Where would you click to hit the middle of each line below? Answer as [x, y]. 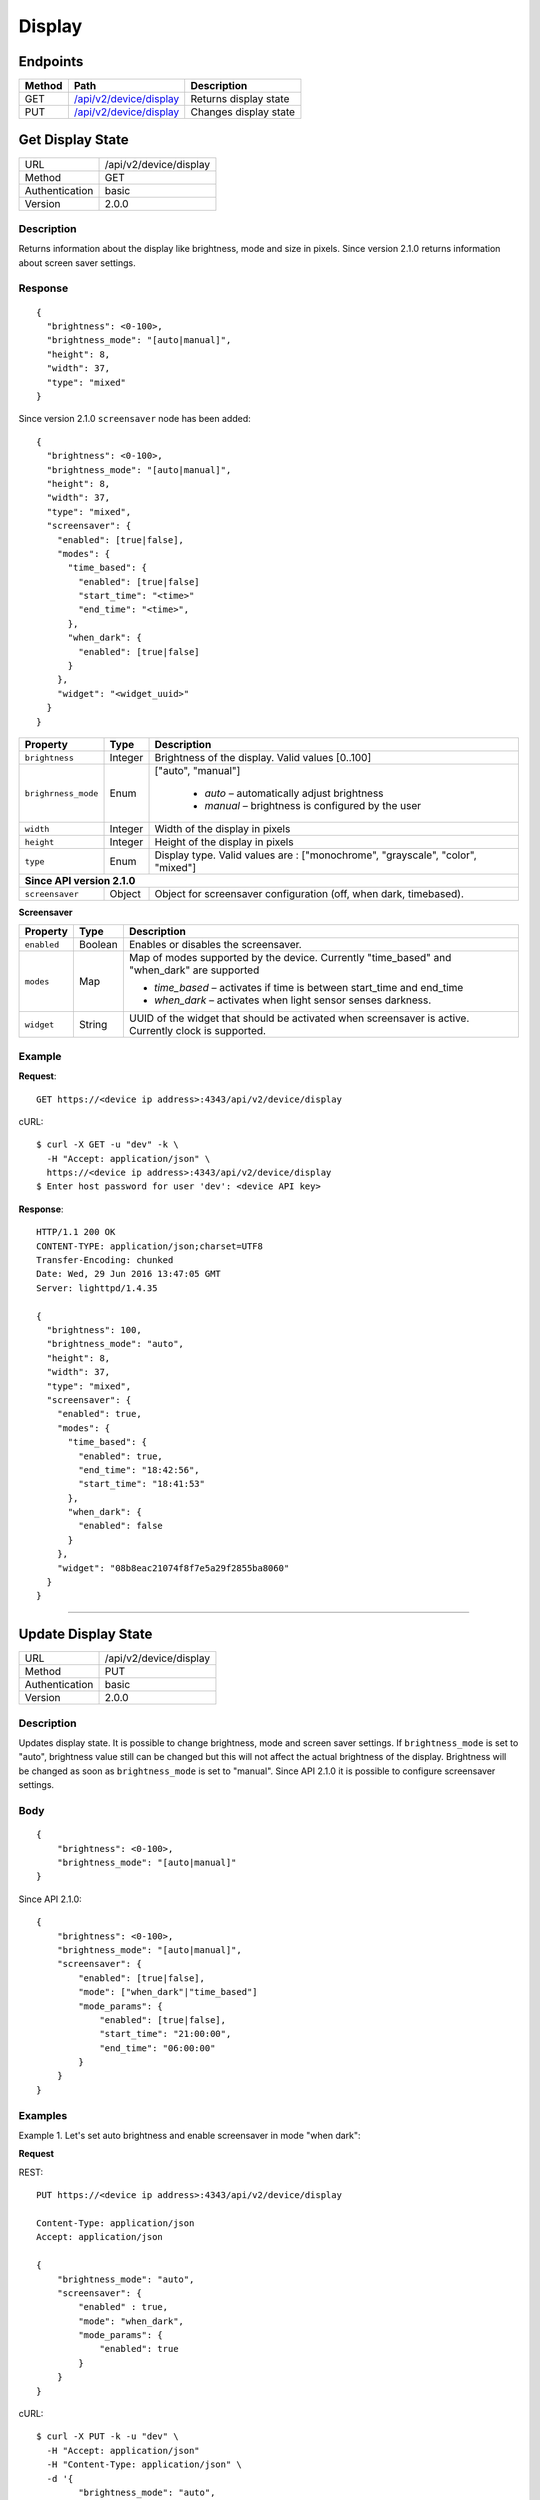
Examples [43, 2115]
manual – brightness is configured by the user [313, 805]
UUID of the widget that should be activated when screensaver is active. [299, 1018]
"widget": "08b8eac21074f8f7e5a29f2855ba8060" [173, 1568]
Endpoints [51, 61]
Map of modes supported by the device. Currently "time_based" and [290, 958]
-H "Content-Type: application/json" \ [144, 2464]
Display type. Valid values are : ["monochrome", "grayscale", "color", [315, 855]
